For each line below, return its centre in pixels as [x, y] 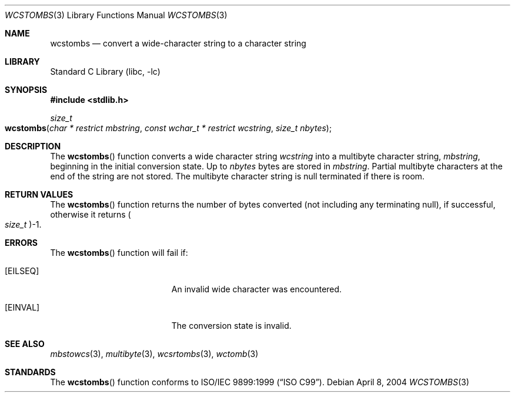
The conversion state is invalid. [231, 326]
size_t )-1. [23, 224]
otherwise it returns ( [91, 214]
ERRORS [21, 243]
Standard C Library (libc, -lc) [105, 71]
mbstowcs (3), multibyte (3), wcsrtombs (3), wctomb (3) [154, 354]
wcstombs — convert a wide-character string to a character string [178, 43]
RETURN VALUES [39, 194]
